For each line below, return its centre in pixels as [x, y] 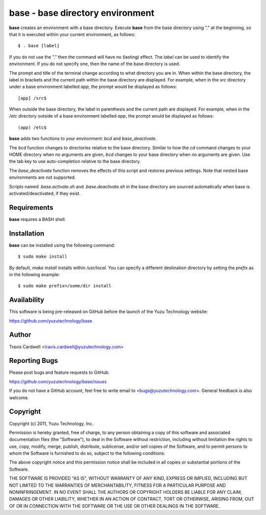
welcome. [19, 397]
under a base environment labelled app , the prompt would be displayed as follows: [93, 87]
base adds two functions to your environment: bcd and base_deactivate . [83, 139]
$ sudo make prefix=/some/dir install [65, 286]
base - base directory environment [82, 13]
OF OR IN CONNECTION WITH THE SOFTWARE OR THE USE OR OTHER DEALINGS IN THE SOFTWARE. [115, 506]
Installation [27, 233]
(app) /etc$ [32, 127]
